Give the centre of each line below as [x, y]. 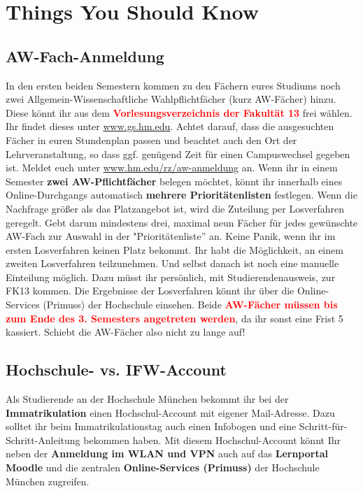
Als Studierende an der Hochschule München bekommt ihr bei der [147, 399]
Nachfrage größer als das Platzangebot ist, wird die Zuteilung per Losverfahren [175, 208]
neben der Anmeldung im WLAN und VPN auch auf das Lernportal [167, 453]
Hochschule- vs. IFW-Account [116, 370]
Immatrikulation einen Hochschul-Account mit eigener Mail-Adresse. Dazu [170, 412]
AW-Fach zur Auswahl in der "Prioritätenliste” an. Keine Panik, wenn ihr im [171, 236]
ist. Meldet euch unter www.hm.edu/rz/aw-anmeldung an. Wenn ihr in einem [172, 167]
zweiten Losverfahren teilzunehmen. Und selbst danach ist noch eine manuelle [172, 263]
